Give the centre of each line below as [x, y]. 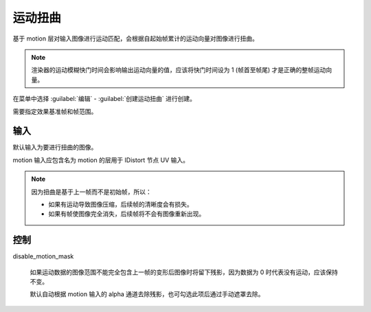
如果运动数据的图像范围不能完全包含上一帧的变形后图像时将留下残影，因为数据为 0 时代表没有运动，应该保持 [184, 272]
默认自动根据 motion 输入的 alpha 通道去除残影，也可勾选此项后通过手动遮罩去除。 [147, 294]
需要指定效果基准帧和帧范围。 [55, 111]
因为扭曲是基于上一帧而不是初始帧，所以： [91, 192]
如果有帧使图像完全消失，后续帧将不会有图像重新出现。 [127, 214]
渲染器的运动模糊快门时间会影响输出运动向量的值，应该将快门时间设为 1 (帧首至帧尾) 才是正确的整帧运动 [179, 70]
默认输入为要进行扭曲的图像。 [55, 147]
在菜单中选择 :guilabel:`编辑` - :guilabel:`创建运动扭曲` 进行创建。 [104, 99]
